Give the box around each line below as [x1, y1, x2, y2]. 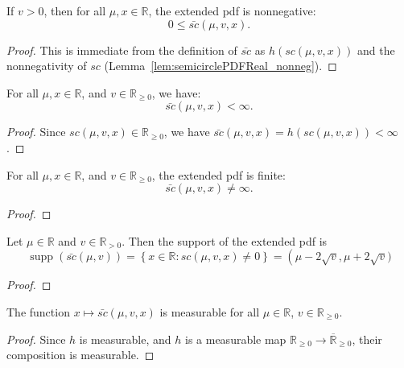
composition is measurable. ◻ [6, 346, 155, 363]
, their [352, 330, 382, 347]
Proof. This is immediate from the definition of [6, 41, 237, 58]
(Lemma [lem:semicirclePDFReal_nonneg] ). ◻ [104, 57, 337, 74]
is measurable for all [159, 303, 260, 320]
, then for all [43, 2, 106, 19]
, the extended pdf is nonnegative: [148, 2, 316, 19]
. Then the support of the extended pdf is [122, 232, 328, 249]
